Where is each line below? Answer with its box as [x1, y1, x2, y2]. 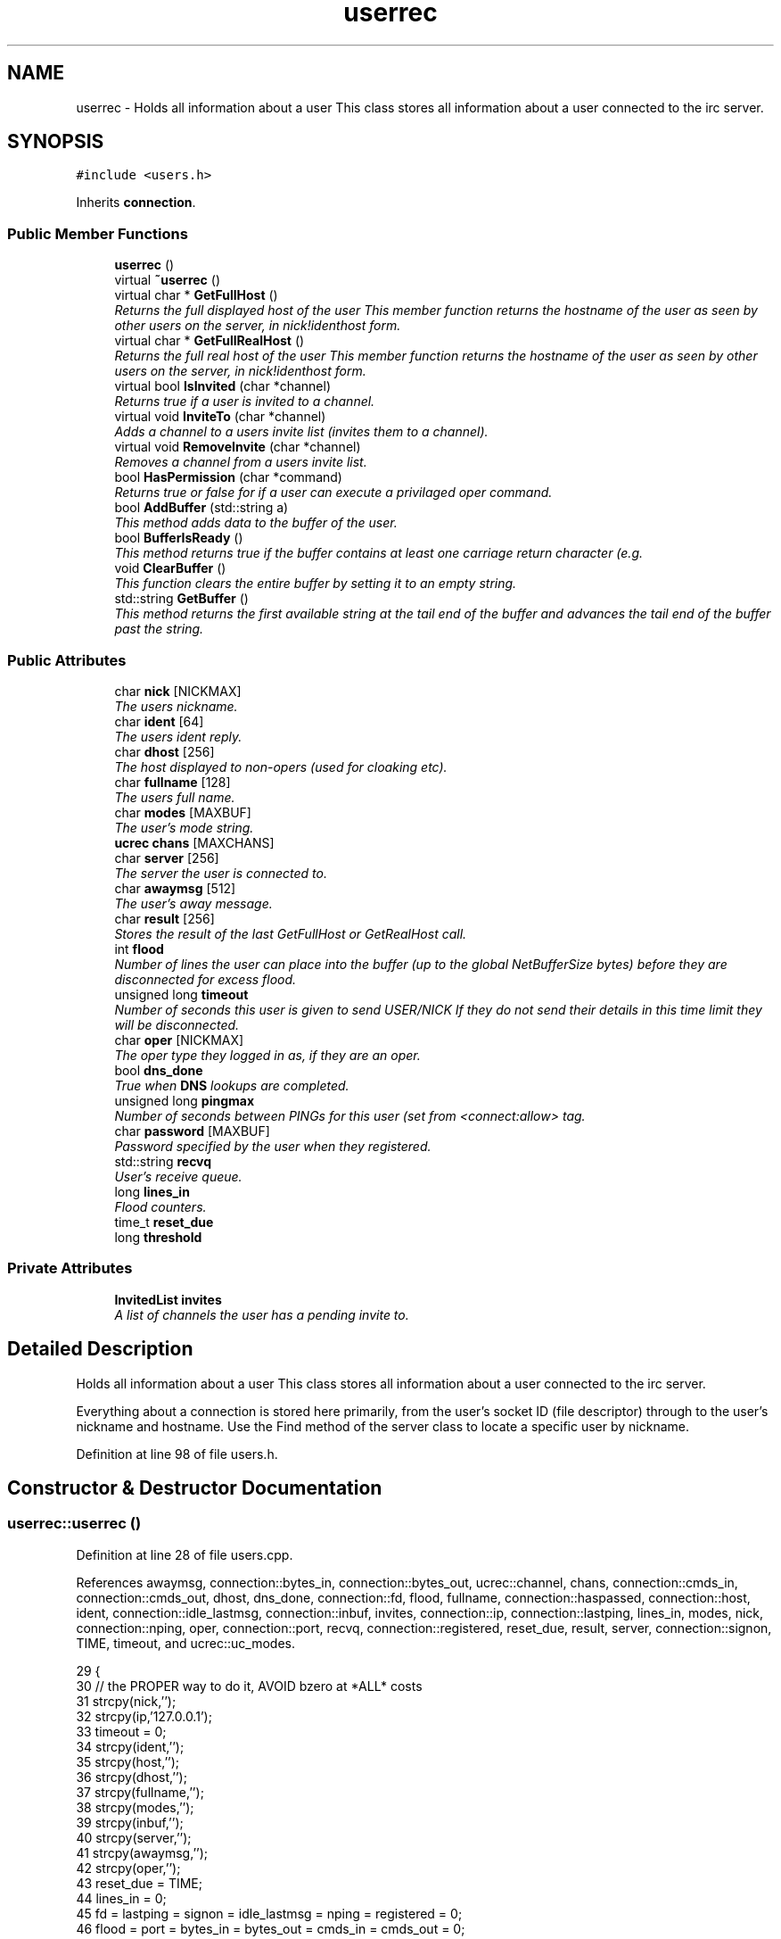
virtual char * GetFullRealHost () [114, 333, 305, 349]
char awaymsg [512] [114, 880, 236, 896]
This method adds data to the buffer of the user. [114, 515, 398, 531]
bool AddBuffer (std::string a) [114, 500, 289, 516]
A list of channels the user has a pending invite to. [114, 1306, 409, 1322]
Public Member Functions [7, 224, 188, 243]
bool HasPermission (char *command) [114, 469, 342, 485]
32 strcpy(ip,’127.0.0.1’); [76, 1708, 212, 1724]
